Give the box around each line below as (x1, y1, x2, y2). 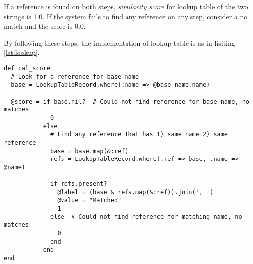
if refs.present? (50, 180, 107, 188)
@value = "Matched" (57, 197, 122, 204)
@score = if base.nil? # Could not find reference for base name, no (11, 98, 249, 105)
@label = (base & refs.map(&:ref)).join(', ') (57, 188, 214, 196)
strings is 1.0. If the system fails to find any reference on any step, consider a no (4, 11, 248, 21)
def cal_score (4, 64, 51, 72)
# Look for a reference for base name (11, 73, 139, 80)
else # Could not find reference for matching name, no (50, 213, 242, 220)
